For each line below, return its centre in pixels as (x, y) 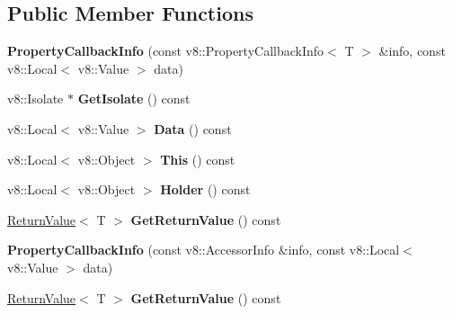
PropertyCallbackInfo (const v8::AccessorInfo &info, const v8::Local (204, 250)
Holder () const (205, 189)
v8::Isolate (36, 99)
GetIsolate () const (134, 99)
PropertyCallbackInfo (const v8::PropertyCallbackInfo (166, 51)
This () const (198, 159)
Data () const (193, 128)
